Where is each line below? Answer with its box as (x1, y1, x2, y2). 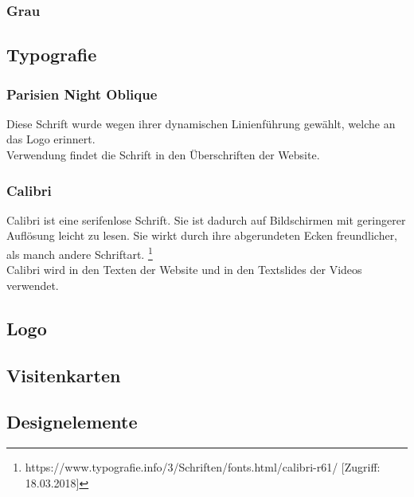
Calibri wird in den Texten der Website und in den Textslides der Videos (6, 261, 362, 278)
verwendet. (6, 276, 59, 293)
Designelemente (6, 409, 138, 434)
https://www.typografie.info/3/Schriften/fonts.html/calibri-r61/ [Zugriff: (25, 459, 381, 475)
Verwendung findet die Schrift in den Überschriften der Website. (6, 147, 320, 163)
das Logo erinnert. (6, 131, 96, 147)
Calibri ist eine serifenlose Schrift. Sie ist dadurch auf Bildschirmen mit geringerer (6, 211, 406, 228)
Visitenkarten (6, 362, 121, 387)
